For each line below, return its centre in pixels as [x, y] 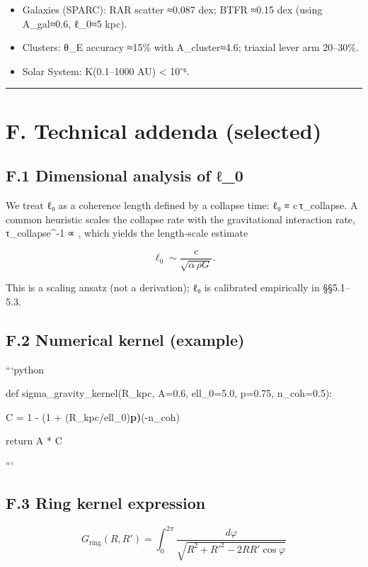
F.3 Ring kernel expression [106, 502]
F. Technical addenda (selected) [164, 130]
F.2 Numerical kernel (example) [125, 339]
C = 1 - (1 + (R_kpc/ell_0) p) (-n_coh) [93, 416]
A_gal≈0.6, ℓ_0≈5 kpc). [75, 23]
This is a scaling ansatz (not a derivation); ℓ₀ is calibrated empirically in [163, 287]
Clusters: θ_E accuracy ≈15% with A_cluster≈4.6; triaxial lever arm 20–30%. [190, 47]
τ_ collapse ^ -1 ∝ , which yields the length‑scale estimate [127, 233]
